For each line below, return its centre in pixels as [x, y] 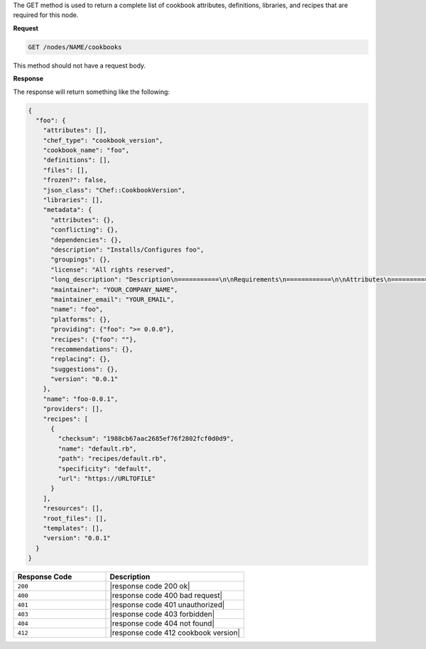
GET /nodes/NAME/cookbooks [75, 47]
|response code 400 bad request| [166, 596]
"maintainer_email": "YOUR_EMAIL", [113, 299]
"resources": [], [73, 509]
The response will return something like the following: [92, 92]
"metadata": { [67, 210]
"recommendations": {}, [92, 349]
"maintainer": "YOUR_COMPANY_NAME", [114, 289]
